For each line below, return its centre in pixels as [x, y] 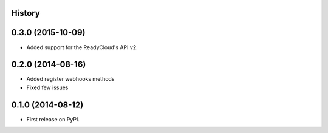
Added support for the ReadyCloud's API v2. [82, 47]
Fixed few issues [47, 87]
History [26, 13]
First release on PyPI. [53, 119]
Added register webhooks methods [70, 79]
